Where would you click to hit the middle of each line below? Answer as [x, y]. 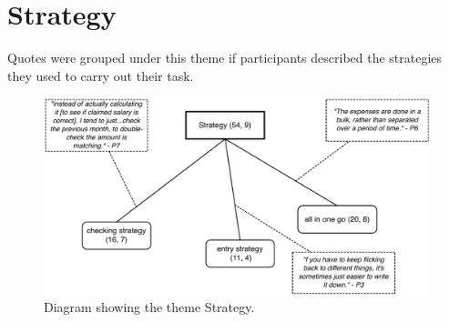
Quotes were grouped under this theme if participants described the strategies [225, 58]
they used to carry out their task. [101, 75]
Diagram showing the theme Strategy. [149, 307]
